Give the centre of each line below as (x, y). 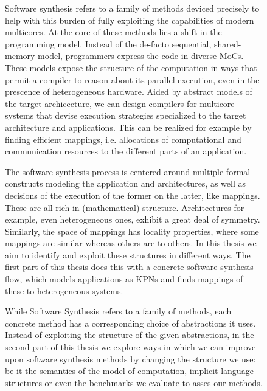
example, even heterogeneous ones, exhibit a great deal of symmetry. (133, 219)
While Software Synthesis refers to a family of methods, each (118, 311)
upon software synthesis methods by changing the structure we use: (130, 358)
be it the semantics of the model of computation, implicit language (129, 371)
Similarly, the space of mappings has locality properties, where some (132, 231)
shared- (228, 43)
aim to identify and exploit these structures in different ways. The (128, 254)
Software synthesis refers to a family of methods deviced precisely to (132, 8)
